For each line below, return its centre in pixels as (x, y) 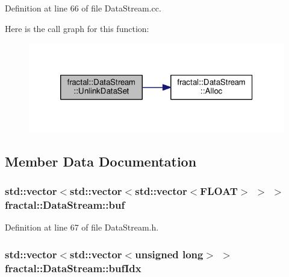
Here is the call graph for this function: (77, 28)
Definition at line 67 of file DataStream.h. (82, 227)
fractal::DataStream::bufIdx (73, 268)
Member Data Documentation (101, 161)
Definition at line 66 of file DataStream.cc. (83, 8)
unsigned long (169, 254)
